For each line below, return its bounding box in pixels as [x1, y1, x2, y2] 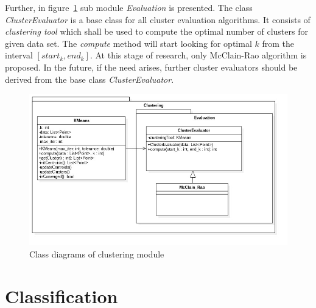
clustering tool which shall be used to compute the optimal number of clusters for [5, 25, 308, 38]
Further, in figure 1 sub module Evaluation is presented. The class [5, 1, 253, 13]
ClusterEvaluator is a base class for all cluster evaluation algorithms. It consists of [5, 13, 311, 26]
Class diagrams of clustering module [29, 247, 164, 260]
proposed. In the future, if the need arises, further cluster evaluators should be [5, 60, 298, 73]
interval [5, 49, 33, 61]
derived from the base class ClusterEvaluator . [5, 72, 174, 85]
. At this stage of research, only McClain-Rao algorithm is [90, 49, 307, 61]
